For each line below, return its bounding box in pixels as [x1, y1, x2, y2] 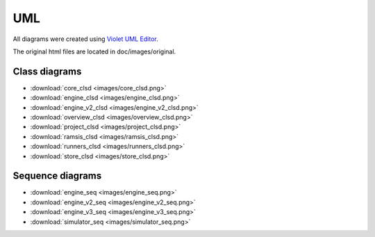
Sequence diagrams [12, 170, 102, 182]
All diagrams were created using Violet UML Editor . [12, 35, 159, 43]
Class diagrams [12, 65, 82, 77]
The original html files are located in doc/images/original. [12, 47, 176, 56]
